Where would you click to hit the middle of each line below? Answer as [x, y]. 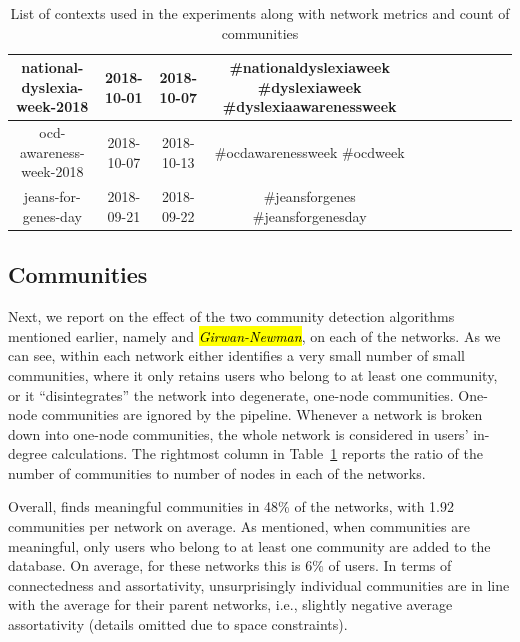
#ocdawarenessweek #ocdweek [309, 151]
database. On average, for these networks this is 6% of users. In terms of [230, 565]
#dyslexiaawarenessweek [309, 106]
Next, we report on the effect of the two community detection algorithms [231, 316]
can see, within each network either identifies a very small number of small [236, 355]
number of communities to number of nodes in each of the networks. [217, 472]
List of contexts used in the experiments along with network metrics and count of [260, 13]
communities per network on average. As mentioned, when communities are [239, 526]
